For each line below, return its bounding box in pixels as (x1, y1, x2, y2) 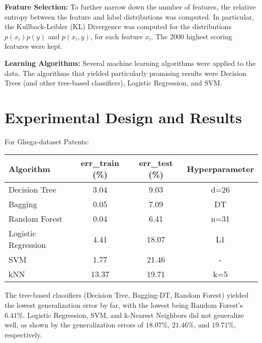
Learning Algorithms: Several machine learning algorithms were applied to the (5, 57, 256, 68)
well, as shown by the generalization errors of (5, 319, 144, 330)
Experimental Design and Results (5, 107, 242, 127)
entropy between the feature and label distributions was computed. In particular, (5, 11, 254, 22)
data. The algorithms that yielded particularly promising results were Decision (5, 67, 246, 78)
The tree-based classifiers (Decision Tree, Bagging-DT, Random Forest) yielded (5, 290, 248, 300)
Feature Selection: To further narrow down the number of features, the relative (5, 2, 256, 12)
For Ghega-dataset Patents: (5, 136, 89, 146)
